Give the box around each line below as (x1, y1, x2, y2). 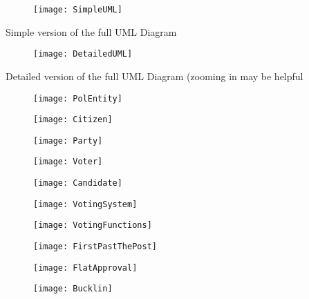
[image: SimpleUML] (33, 5, 122, 15)
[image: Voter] (33, 157, 103, 167)
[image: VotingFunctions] (33, 220, 152, 231)
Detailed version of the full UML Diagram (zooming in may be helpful (6, 68, 303, 83)
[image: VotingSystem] (33, 199, 138, 209)
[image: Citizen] (33, 115, 113, 125)
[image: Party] (33, 135, 103, 146)
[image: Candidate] (33, 178, 122, 189)
